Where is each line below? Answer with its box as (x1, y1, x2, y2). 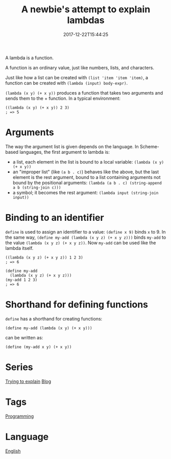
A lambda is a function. (5, 55, 54, 61)
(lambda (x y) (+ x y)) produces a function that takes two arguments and (5, 89, 163, 96)
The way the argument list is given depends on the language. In (5, 143, 139, 149)
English (5, 448, 21, 454)
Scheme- (139, 143, 160, 149)
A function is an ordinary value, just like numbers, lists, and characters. (5, 64, 155, 71)
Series (5, 361, 33, 373)
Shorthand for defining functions (5, 299, 149, 310)
